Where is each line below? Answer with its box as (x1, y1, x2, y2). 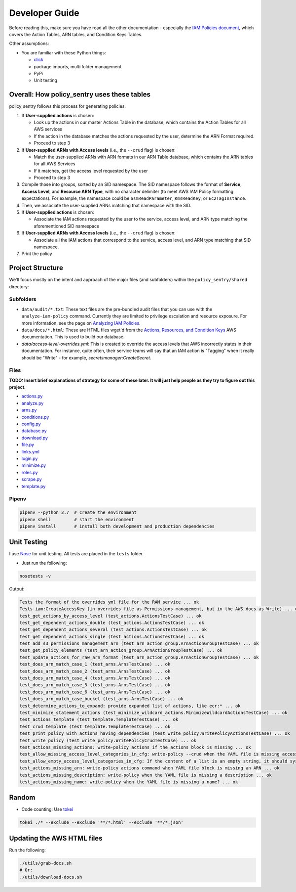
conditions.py (21, 414, 49, 420)
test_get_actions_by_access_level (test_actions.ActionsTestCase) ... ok (19, 613, 202, 619)
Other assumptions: (9, 41, 49, 46)
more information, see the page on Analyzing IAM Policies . (21, 320, 141, 326)
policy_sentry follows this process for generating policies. (9, 103, 126, 109)
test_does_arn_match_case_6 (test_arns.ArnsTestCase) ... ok (19, 689, 171, 695)
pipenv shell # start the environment (19, 517, 134, 522)
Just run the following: (21, 560, 67, 566)
